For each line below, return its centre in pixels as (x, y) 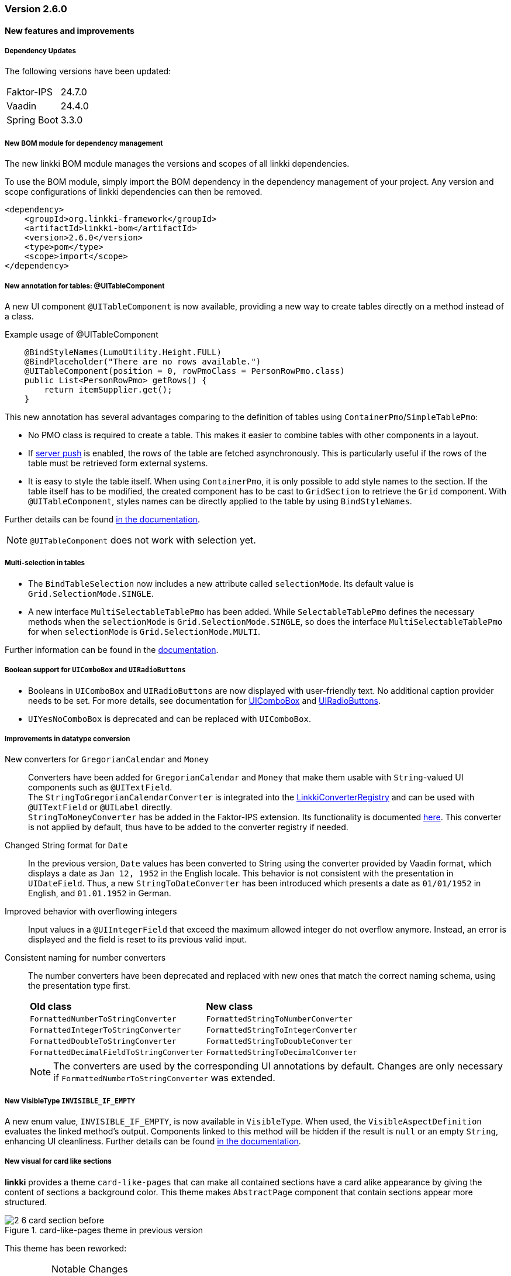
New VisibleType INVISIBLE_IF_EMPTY (70, 1101)
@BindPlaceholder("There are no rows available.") (143, 361)
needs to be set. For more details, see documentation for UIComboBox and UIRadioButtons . (205, 700)
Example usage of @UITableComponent (82, 334)
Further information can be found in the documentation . (112, 649)
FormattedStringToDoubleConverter (279, 1041)
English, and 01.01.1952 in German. (100, 893)
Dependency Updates (41, 51)
